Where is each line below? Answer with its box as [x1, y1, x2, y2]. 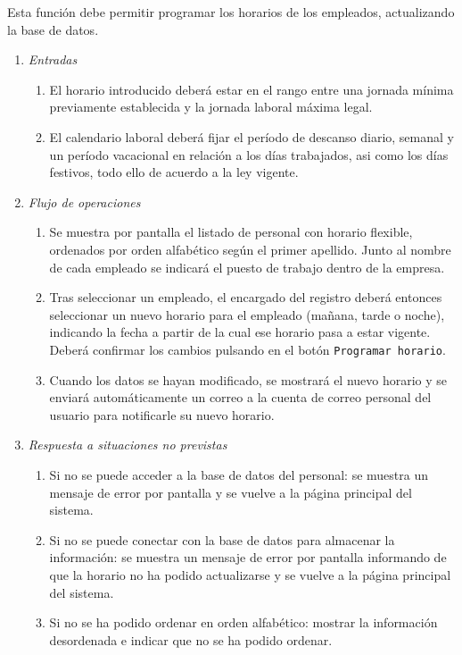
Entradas [28, 50, 78, 69]
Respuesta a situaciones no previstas [28, 435, 227, 454]
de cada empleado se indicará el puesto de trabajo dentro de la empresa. [49, 257, 445, 276]
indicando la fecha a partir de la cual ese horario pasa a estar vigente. [49, 323, 431, 341]
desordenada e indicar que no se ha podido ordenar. [49, 630, 333, 649]
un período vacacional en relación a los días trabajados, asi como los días [49, 145, 449, 164]
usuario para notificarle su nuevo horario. [49, 405, 275, 424]
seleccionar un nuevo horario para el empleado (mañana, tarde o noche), [49, 305, 445, 323]
